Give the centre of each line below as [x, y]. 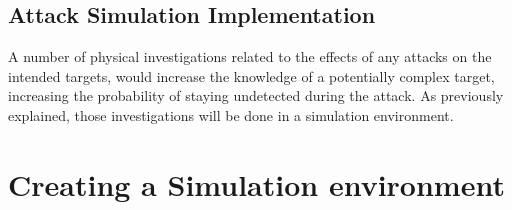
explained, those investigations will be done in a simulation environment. [231, 114]
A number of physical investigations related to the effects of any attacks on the [250, 56]
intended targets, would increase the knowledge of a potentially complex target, [251, 75]
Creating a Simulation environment [256, 183]
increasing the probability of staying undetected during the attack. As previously [256, 95]
